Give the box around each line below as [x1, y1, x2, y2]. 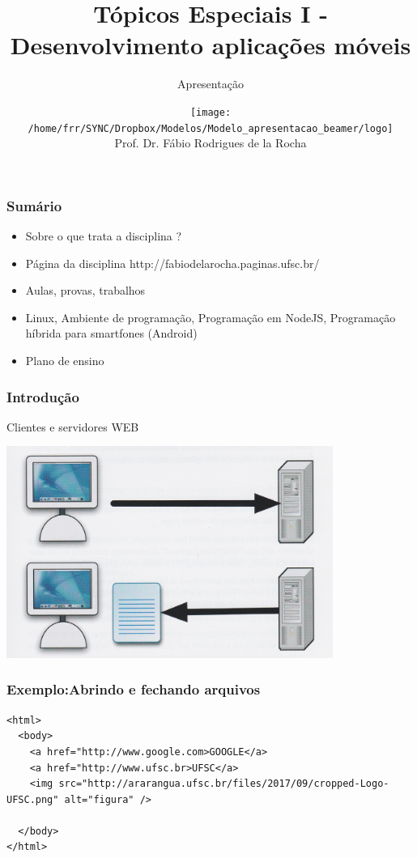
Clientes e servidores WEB [6, 418, 139, 435]
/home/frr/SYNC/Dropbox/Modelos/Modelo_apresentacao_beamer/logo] [28, 122, 394, 134]
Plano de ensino [25, 352, 104, 369]
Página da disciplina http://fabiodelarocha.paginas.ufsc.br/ [25, 254, 320, 271]
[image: [189, 106, 232, 118]
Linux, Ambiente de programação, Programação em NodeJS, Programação [25, 308, 396, 325]
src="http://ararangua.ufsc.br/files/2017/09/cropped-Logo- [58, 778, 389, 790]
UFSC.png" [6, 793, 59, 805]
